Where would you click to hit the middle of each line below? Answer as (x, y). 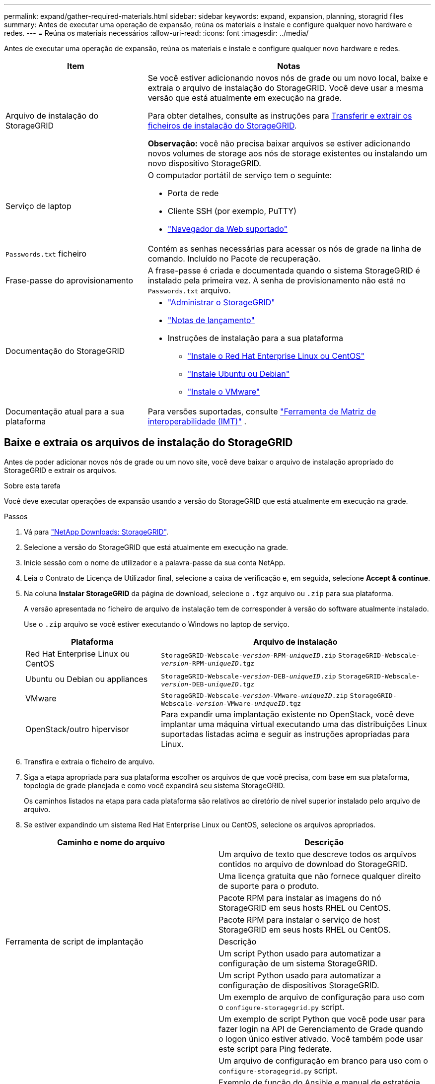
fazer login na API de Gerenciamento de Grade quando (321, 1029)
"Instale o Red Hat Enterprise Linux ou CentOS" (276, 356)
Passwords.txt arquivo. (189, 290)
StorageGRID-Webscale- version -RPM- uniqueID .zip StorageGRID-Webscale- (290, 656)
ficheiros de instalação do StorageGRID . (222, 126)
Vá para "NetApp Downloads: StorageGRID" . (96, 532)
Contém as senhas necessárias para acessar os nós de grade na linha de (285, 249)
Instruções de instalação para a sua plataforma (255, 338)
